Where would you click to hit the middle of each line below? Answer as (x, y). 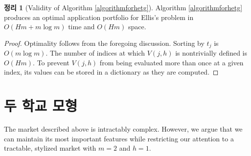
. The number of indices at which (95, 53)
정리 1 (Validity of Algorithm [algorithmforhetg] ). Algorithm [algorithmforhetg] (123, 7)
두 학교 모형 (41, 106)
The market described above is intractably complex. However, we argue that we (123, 129)
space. (137, 27)
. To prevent (51, 62)
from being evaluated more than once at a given (171, 62)
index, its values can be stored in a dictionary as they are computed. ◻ (111, 72)
